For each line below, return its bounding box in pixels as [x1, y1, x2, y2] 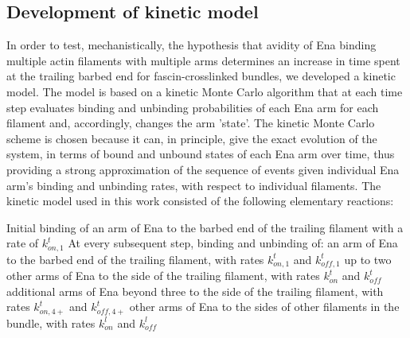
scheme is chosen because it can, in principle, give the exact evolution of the [6, 130, 377, 146]
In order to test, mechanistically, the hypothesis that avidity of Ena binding [6, 37, 377, 53]
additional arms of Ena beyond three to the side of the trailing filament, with [6, 282, 384, 299]
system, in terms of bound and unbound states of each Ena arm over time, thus [6, 146, 395, 162]
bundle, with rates [6, 314, 96, 331]
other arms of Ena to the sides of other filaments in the [129, 298, 400, 315]
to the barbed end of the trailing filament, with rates [6, 251, 264, 267]
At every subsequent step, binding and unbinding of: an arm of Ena [68, 235, 398, 251]
